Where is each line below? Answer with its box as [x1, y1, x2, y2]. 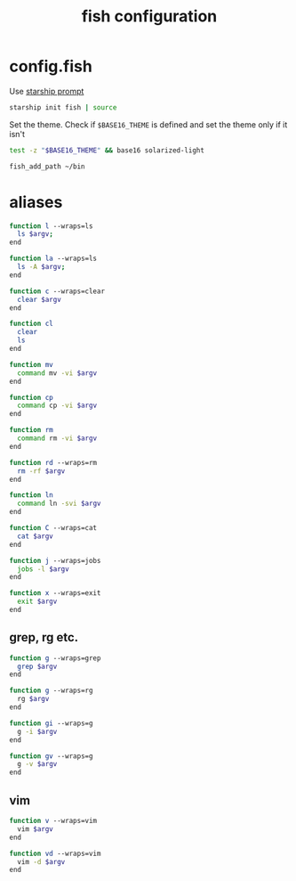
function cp [9, 393, 53, 402]
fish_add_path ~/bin [9, 162, 86, 171]
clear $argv [17, 295, 62, 304]
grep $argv [17, 662, 58, 671]
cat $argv [17, 532, 53, 541]
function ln [9, 491, 53, 500]
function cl [9, 319, 53, 329]
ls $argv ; [17, 230, 53, 239]
